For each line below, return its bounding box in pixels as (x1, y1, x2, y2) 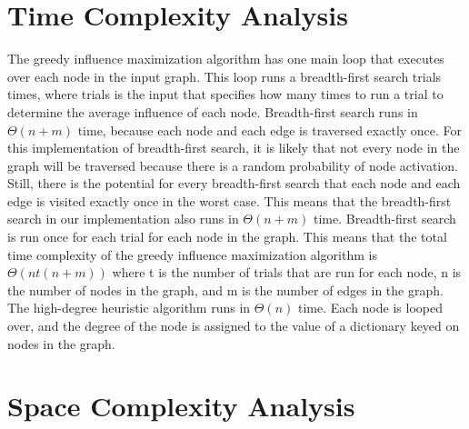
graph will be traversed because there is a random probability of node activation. (7, 155, 458, 175)
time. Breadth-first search (314, 209, 456, 228)
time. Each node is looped (298, 298, 443, 317)
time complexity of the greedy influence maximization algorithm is (7, 244, 377, 264)
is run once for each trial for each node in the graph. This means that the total (7, 227, 447, 246)
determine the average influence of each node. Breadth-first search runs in (7, 102, 418, 121)
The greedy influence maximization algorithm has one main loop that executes (7, 49, 444, 68)
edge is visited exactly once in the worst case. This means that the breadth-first (7, 191, 452, 210)
